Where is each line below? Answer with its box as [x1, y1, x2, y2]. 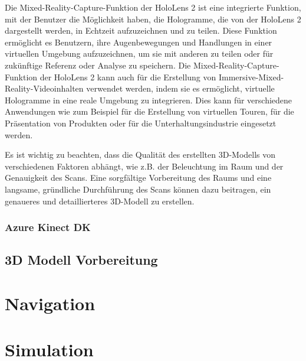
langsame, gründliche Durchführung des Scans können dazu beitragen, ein [5, 183, 271, 195]
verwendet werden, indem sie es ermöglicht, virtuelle [86, 82, 275, 95]
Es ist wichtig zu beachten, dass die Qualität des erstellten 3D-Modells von [5, 148, 276, 161]
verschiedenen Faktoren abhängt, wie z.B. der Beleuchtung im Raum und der [5, 160, 284, 172]
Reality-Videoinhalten [5, 82, 84, 95]
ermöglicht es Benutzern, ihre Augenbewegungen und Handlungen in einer [5, 35, 272, 48]
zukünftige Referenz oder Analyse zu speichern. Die [5, 58, 191, 71]
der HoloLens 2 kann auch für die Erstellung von [40, 70, 216, 83]
